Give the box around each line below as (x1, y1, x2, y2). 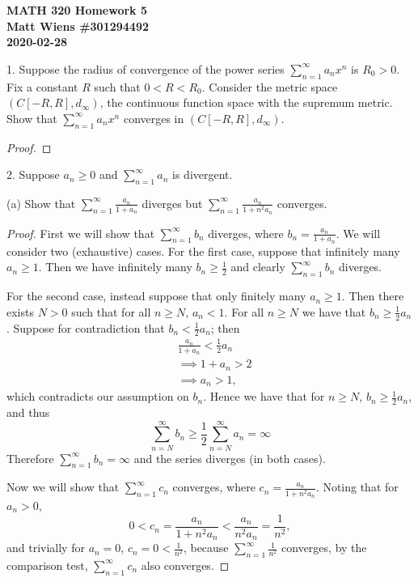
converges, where (172, 478, 255, 495)
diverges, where (208, 224, 284, 241)
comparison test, (6, 556, 88, 573)
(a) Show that (6, 194, 76, 211)
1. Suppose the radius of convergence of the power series (6, 60, 285, 77)
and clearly (230, 258, 285, 275)
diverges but (141, 194, 203, 211)
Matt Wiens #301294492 (6, 17, 150, 34)
